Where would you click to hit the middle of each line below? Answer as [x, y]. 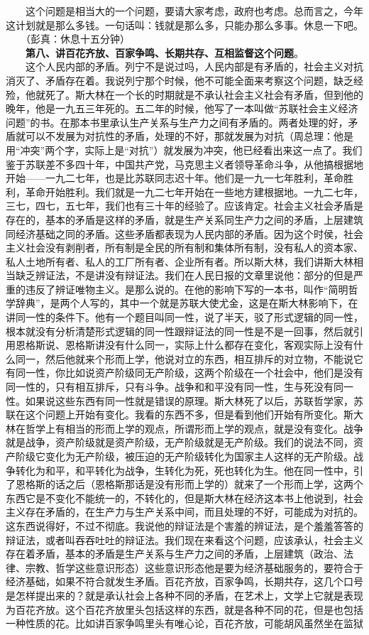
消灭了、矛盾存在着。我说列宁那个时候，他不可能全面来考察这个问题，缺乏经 [184, 80]
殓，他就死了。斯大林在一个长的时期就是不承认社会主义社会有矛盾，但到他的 [184, 94]
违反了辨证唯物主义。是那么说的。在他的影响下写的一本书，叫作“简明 [187, 289]
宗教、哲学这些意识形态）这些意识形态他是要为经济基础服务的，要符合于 [194, 567]
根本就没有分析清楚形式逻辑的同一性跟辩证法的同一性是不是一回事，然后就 [180, 331]
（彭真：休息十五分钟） [77, 39]
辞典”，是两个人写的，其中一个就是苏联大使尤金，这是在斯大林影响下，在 [187, 303]
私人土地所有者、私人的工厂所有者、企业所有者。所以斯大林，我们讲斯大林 [180, 261]
